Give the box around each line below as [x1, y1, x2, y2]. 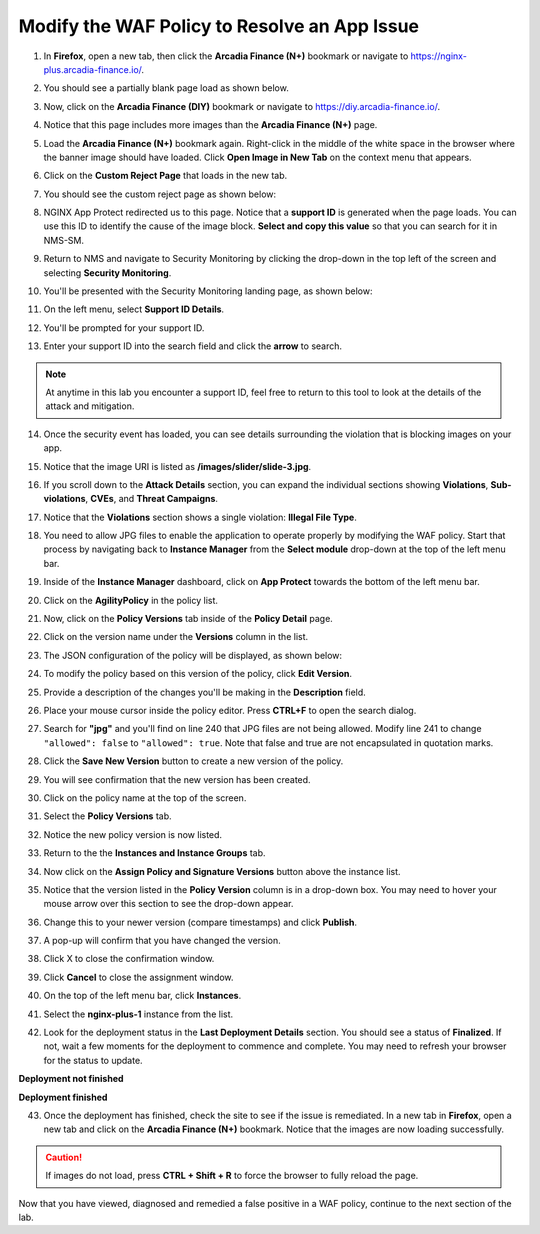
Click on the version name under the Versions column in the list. [43, 631, 309, 643]
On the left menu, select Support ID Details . [43, 303, 225, 315]
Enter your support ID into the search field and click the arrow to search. [43, 340, 343, 352]
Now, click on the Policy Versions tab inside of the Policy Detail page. [43, 613, 334, 625]
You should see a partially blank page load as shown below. [43, 82, 289, 94]
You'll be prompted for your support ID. [43, 321, 205, 334]
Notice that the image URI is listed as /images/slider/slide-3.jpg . [43, 460, 312, 472]
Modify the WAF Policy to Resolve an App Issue [18, 15, 420, 37]
